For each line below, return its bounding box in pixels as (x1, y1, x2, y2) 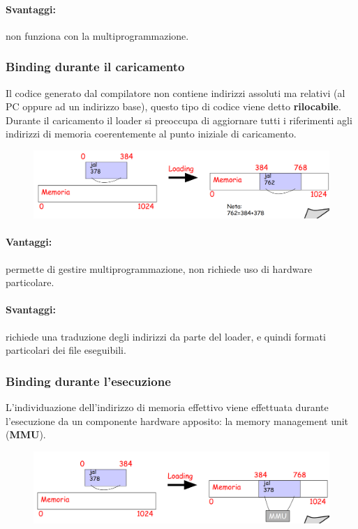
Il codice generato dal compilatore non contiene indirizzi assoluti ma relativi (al (6, 85, 345, 100)
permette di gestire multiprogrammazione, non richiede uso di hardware (6, 261, 313, 276)
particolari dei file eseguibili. (6, 343, 126, 357)
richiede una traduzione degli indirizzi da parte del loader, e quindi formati (6, 329, 326, 343)
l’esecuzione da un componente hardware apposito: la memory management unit (6, 413, 349, 428)
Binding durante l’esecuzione (6, 372, 171, 389)
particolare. (6, 275, 54, 290)
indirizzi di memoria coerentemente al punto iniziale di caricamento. (6, 126, 297, 141)
